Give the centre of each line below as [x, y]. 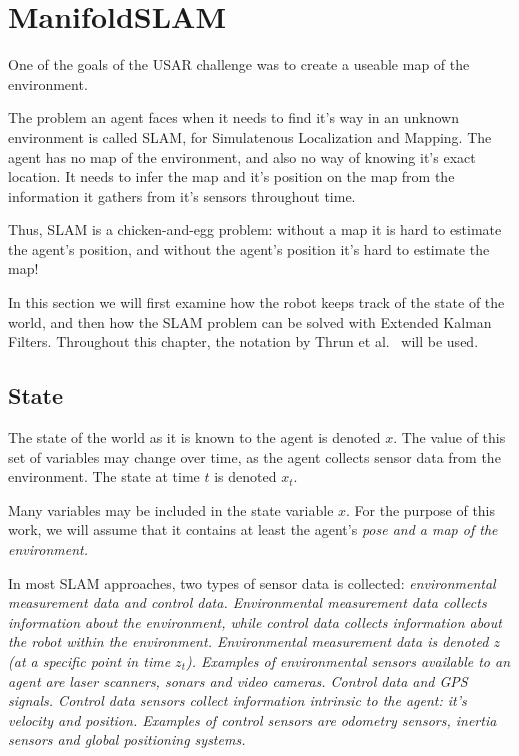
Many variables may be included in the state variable [171, 509]
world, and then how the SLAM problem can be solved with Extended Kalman [250, 321]
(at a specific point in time [89, 660]
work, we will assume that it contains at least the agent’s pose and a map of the [253, 529]
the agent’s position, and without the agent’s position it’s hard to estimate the [249, 248]
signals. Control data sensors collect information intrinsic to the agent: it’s [237, 700]
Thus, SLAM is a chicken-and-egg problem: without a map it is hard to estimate [255, 229]
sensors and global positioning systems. [127, 739]
